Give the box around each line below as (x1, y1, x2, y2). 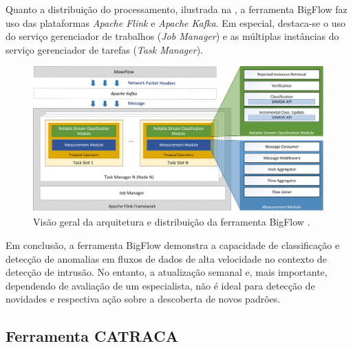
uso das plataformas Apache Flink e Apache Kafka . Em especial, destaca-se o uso (6, 15, 345, 30)
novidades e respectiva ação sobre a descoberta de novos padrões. (6, 292, 281, 306)
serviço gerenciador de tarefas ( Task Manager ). (6, 42, 204, 56)
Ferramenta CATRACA (6, 325, 178, 347)
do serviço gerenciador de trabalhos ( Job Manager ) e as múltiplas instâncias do (6, 29, 339, 43)
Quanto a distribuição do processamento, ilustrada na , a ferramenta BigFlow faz (6, 2, 347, 16)
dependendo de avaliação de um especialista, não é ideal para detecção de (6, 278, 315, 292)
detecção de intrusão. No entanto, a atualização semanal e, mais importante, (6, 265, 328, 279)
